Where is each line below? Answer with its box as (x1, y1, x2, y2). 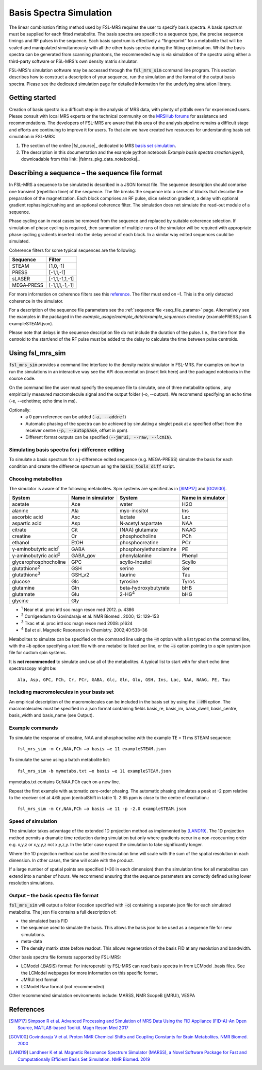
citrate (12, 526, 27, 533)
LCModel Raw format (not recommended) (21, 983, 104, 989)
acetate (12, 501, 29, 508)
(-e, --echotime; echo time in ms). (9, 398, 77, 404)
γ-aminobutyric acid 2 (12, 551, 61, 559)
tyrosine (119, 578, 138, 585)
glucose (12, 578, 31, 585)
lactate (119, 514, 135, 520)
